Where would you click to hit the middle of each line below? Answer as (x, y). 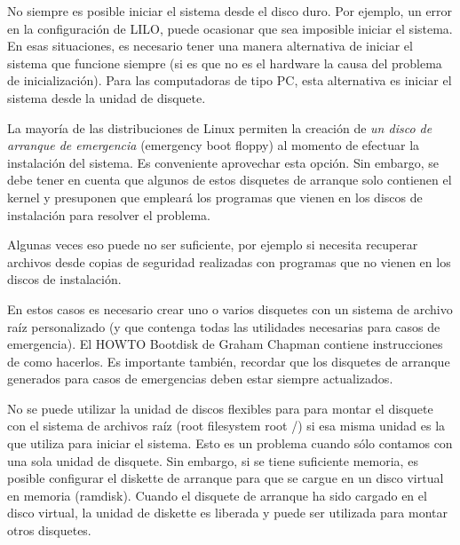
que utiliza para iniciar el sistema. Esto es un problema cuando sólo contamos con (230, 443)
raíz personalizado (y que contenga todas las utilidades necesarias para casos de (224, 326)
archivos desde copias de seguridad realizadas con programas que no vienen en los (229, 261)
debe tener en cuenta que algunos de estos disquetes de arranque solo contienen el (230, 180)
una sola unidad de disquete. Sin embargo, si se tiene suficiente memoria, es (213, 460)
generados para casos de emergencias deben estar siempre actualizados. (200, 379)
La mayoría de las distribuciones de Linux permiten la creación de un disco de (220, 127)
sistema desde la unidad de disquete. (107, 97)
